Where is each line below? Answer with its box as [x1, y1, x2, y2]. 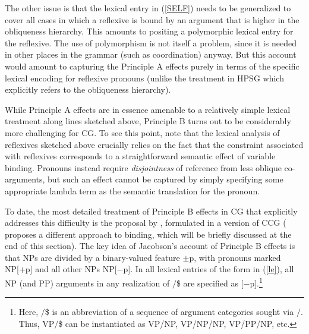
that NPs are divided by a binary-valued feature [5, 251, 180, 263]
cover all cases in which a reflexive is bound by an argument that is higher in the [5, 13, 299, 26]
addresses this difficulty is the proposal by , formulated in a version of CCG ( [5, 216, 286, 229]
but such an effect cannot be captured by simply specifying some [48, 173, 283, 185]
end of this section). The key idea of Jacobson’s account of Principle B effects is [5, 240, 295, 252]
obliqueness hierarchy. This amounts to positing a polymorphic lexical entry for [5, 25, 294, 37]
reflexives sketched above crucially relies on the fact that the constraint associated [5, 138, 304, 150]
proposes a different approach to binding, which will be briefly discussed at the [5, 228, 292, 240]
